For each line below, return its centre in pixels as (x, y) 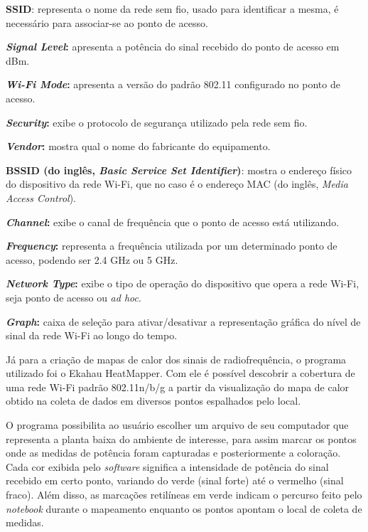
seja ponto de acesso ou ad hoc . (74, 297)
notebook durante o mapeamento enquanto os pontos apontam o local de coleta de (184, 508)
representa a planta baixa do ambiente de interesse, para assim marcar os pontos (181, 438)
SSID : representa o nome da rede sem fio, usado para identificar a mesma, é (172, 9)
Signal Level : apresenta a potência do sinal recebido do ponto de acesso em (173, 47)
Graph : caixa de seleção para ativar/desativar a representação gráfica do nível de (183, 321)
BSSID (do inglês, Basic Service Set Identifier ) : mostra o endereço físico (179, 170)
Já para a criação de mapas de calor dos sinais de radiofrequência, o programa (176, 359)
